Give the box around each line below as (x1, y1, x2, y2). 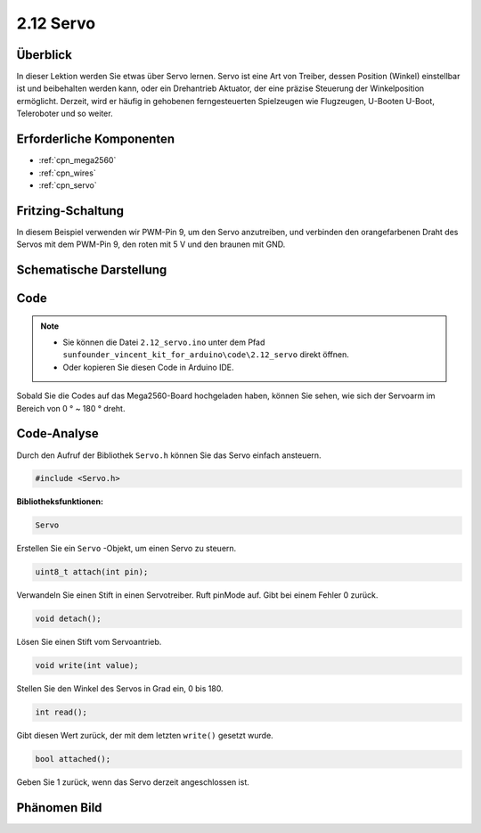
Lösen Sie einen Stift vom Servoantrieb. (16, 637, 162, 648)
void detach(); (35, 614, 102, 624)
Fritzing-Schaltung (16, 203, 125, 218)
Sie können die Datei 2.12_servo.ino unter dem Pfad (62, 337, 265, 347)
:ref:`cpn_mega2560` (38, 155, 117, 166)
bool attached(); (35, 754, 111, 764)
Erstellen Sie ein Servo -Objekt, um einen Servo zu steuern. (16, 543, 237, 554)
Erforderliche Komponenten (16, 132, 175, 147)
